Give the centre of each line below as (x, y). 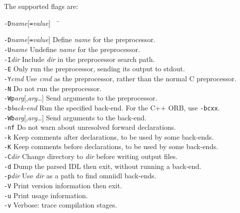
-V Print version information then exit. (63, 186)
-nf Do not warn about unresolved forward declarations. (90, 127)
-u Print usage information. (46, 195)
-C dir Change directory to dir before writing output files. (91, 156)
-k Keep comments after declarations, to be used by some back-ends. (109, 136)
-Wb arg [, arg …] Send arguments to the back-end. (75, 117)
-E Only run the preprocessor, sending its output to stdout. (95, 69)
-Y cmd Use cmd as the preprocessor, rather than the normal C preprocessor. (120, 78)
